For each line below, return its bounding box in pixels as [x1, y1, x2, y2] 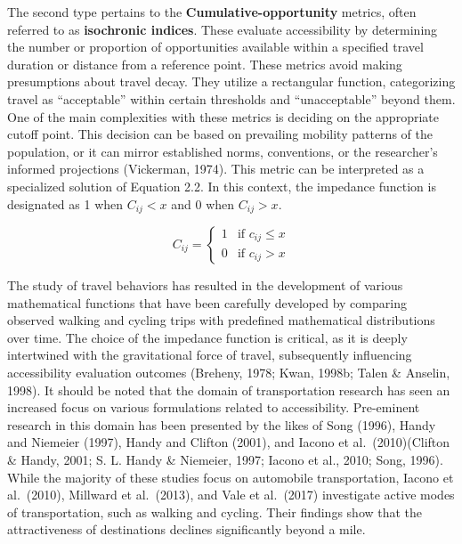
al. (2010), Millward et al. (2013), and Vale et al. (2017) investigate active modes [7, 485, 455, 504]
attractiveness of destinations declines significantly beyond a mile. [7, 520, 366, 539]
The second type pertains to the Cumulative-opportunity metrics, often [7, 3, 417, 20]
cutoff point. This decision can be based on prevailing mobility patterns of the [7, 125, 433, 143]
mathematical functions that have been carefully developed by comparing [7, 293, 407, 312]
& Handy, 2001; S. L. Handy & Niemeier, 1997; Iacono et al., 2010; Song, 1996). [7, 450, 443, 468]
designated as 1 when [7, 194, 124, 213]
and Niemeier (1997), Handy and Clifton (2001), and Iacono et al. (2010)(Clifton [7, 433, 450, 451]
